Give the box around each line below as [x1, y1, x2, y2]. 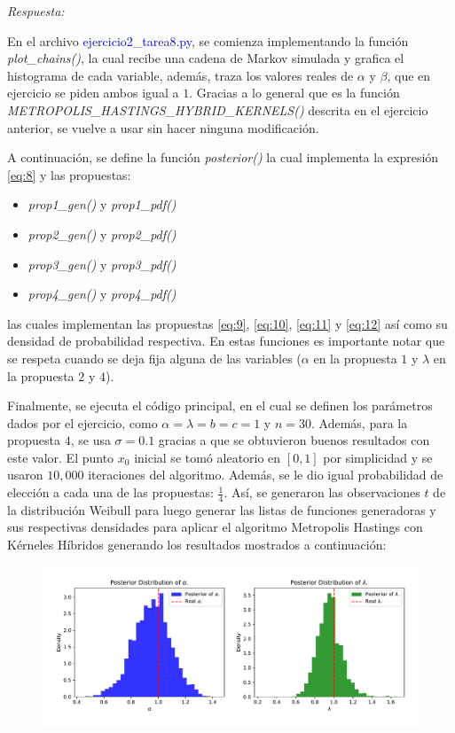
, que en [387, 66, 431, 84]
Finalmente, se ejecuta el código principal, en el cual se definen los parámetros [7, 396, 433, 415]
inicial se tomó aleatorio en [134, 448, 281, 466]
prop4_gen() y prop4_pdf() [27, 285, 177, 303]
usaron [7, 465, 43, 484]
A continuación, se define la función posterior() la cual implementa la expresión [7, 148, 439, 167]
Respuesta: [7, 2, 65, 19]
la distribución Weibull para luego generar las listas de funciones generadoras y [7, 500, 436, 519]
